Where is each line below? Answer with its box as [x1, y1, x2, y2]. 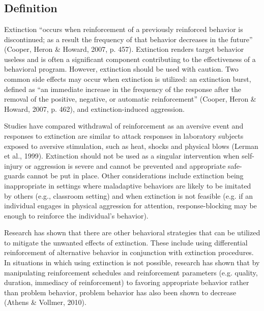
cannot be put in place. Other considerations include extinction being [27, 170, 244, 181]
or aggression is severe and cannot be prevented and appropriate [25, 160, 226, 171]
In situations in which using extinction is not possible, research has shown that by [4, 257, 260, 268]
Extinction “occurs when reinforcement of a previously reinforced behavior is [4, 24, 243, 34]
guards [4, 170, 25, 181]
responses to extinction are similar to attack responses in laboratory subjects [4, 130, 244, 141]
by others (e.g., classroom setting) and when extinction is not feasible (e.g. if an [4, 190, 253, 201]
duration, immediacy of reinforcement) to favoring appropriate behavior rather [4, 277, 249, 288]
